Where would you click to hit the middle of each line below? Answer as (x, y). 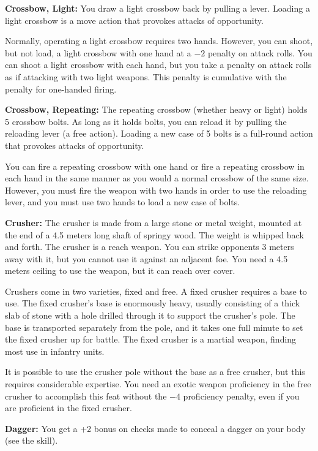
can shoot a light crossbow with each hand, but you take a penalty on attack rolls (158, 65)
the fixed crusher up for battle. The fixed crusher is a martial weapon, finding (151, 339)
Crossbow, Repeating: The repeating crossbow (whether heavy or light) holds (156, 109)
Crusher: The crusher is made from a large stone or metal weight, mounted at (153, 222)
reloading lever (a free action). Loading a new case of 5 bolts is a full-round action (159, 133)
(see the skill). (31, 440)
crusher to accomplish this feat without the (86, 396)
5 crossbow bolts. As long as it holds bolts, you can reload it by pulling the (146, 121)
